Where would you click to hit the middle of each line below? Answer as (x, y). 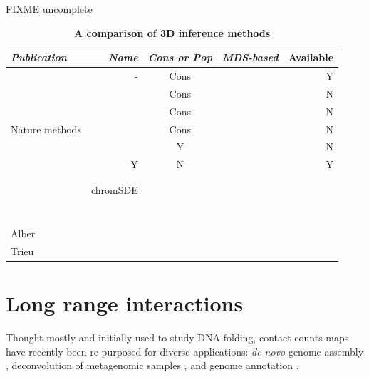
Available (311, 57)
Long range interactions (125, 303)
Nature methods (46, 129)
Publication (39, 57)
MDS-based (250, 57)
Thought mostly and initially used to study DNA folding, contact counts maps (177, 337)
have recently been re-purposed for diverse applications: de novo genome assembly (185, 351)
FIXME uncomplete (49, 9)
